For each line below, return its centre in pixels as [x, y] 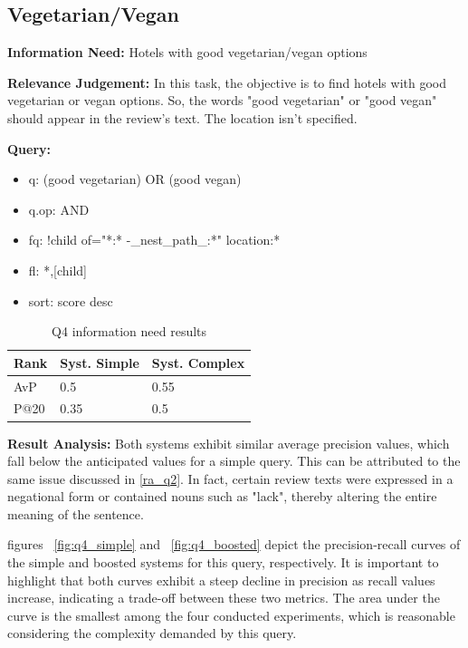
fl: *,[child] [57, 270]
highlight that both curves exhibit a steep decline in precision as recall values [221, 580]
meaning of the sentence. [76, 513]
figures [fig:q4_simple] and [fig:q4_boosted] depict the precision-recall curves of [234, 544]
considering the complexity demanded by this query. [152, 633]
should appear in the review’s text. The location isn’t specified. [182, 117]
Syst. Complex [198, 362]
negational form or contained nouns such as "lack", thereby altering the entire [222, 496]
